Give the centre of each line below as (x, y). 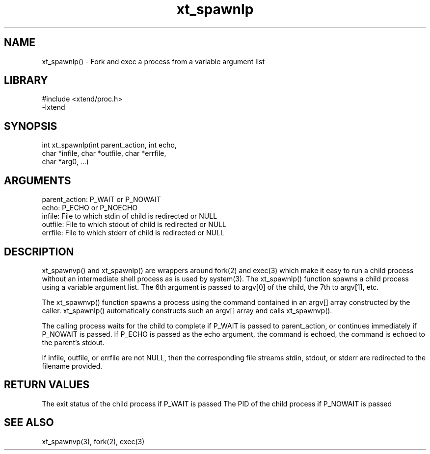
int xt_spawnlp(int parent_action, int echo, (109, 145)
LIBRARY (26, 80)
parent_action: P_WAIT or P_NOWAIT (101, 200)
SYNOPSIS (31, 126)
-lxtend (54, 107)
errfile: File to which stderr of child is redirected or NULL (133, 233)
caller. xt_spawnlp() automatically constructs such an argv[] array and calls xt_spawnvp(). (187, 310)
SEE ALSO (29, 423)
